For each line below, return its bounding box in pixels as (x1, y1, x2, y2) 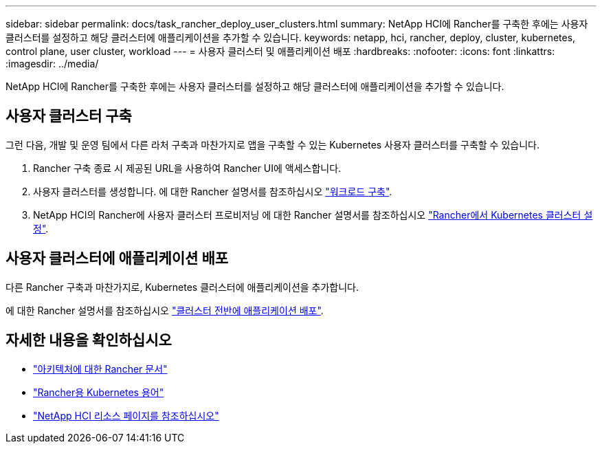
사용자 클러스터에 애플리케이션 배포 (5, 250, 229, 267)
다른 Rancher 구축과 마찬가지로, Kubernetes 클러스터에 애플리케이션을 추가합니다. (5, 281, 359, 293)
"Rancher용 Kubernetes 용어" (33, 386, 164, 398)
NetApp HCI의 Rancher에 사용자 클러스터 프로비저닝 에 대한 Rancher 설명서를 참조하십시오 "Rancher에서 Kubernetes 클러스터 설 (33, 208, 593, 221)
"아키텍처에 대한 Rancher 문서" (33, 362, 168, 375)
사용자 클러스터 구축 (5, 107, 132, 125)
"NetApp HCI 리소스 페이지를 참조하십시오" (33, 409, 219, 421)
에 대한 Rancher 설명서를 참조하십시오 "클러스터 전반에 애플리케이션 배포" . (5, 304, 324, 316)
